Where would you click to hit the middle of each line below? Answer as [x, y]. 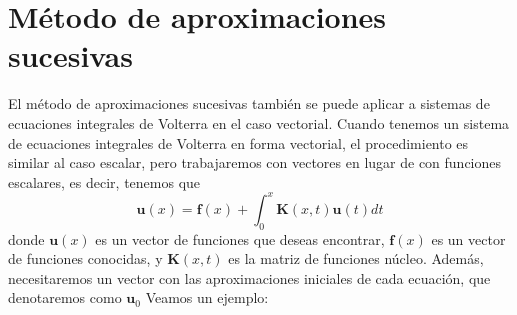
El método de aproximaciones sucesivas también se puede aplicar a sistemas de [249, 103]
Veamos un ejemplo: [207, 297]
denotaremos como [65, 297]
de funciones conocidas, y [85, 258]
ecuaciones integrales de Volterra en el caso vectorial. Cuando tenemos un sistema [259, 122]
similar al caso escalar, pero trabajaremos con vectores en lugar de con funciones [255, 162]
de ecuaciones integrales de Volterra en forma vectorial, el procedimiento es [238, 142]
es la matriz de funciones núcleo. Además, [356, 258]
